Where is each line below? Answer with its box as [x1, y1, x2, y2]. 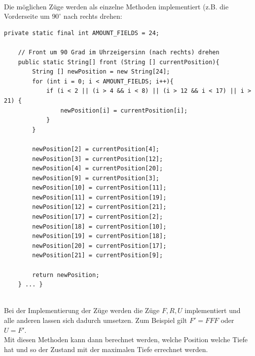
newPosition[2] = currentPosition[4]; [32, 145, 159, 153]
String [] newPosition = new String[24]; [32, 68, 170, 76]
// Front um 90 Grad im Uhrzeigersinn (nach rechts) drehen [18, 48, 219, 56]
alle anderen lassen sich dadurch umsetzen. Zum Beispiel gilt [4, 315, 187, 325]
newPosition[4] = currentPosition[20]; [32, 165, 163, 172]
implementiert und [184, 305, 241, 316]
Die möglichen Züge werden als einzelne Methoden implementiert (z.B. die [4, 1, 229, 11]
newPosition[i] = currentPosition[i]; [60, 107, 188, 114]
